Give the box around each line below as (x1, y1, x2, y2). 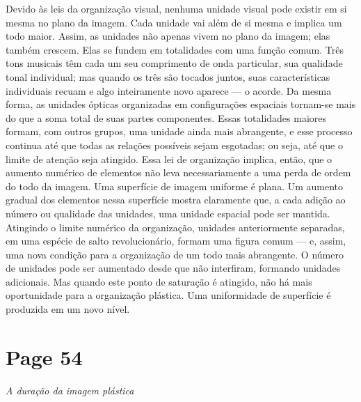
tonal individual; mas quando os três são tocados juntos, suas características (6, 69, 330, 84)
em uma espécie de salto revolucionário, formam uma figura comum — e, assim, (6, 233, 346, 248)
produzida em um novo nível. (6, 302, 130, 316)
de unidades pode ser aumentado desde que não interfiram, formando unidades (6, 261, 341, 275)
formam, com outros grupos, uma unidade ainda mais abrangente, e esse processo (6, 124, 353, 139)
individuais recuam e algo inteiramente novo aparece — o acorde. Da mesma (6, 83, 332, 98)
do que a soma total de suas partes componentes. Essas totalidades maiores (6, 110, 327, 125)
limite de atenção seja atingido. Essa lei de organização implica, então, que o (6, 151, 332, 166)
